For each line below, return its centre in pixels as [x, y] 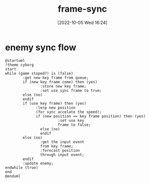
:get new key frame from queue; [56, 78]
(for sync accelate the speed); [69, 112]
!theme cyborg [20, 65]
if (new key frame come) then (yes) [60, 82]
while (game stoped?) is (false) [39, 73]
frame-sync [82, 9]
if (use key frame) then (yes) [55, 103]
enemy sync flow [41, 47]
